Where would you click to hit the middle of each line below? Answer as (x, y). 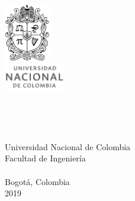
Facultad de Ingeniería (45, 158)
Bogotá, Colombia (37, 181)
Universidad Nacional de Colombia (68, 146)
